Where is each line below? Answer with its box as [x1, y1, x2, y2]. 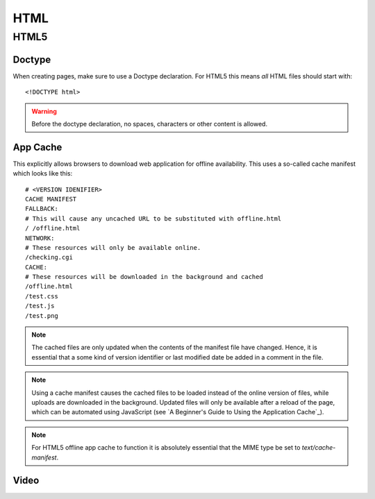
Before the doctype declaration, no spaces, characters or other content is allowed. [31, 119, 267, 128]
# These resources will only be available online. [25, 244, 201, 251]
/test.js [25, 302, 55, 310]
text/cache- [301, 443, 336, 452]
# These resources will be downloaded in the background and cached [25, 273, 263, 281]
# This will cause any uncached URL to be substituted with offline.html [25, 214, 282, 222]
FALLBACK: [25, 205, 58, 213]
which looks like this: [12, 169, 73, 178]
